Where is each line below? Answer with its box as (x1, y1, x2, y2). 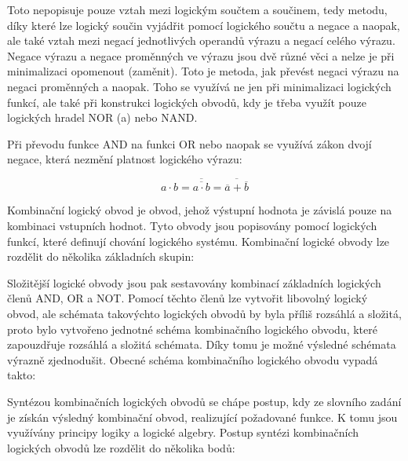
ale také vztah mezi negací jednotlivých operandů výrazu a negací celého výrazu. (7, 32, 395, 49)
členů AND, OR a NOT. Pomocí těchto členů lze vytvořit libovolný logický (7, 290, 368, 306)
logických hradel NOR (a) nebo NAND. (7, 109, 198, 126)
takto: (7, 367, 36, 383)
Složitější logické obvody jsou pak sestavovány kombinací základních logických (7, 274, 381, 291)
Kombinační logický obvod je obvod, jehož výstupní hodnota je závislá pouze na (7, 202, 392, 218)
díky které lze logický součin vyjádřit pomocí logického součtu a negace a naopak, (7, 16, 400, 33)
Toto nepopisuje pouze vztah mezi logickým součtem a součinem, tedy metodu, (7, 2, 388, 17)
